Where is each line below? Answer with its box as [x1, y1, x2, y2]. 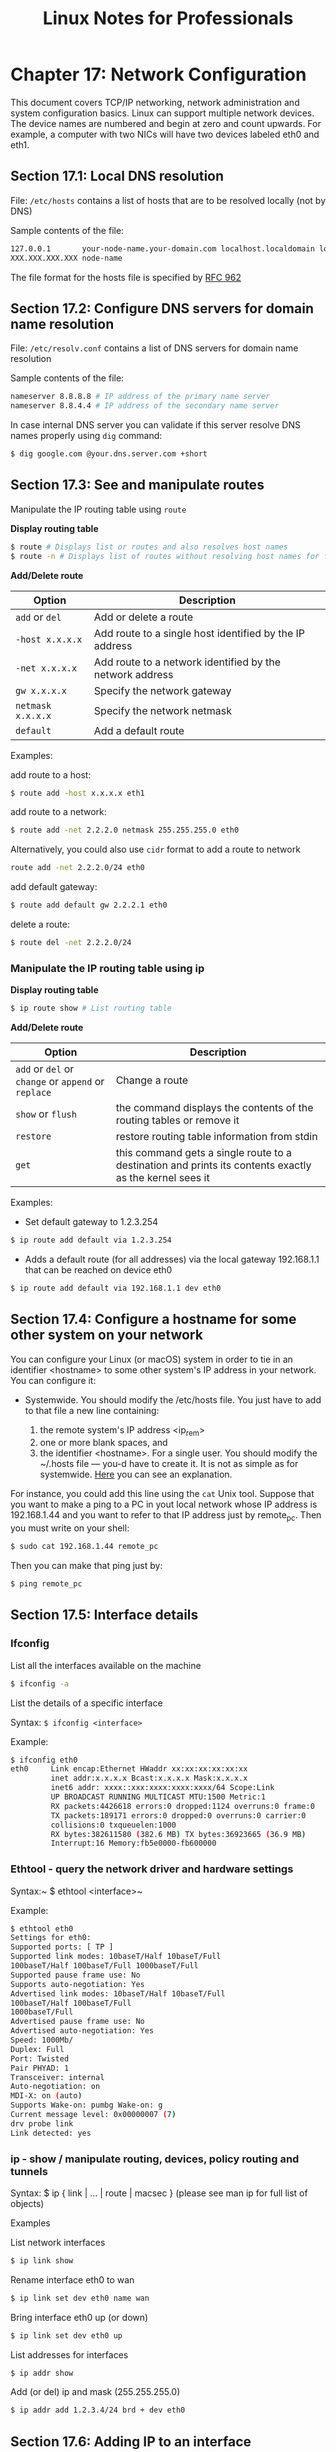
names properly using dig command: [10, 430, 163, 442]
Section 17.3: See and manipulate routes [10, 477, 265, 494]
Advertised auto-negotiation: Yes [10, 2026, 155, 2036]
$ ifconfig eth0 [10, 1755, 78, 1765]
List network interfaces [10, 2236, 106, 2248]
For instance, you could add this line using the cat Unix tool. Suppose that [10, 1488, 315, 1500]
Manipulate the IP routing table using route [10, 503, 187, 515]
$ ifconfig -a [10, 1678, 70, 1689]
